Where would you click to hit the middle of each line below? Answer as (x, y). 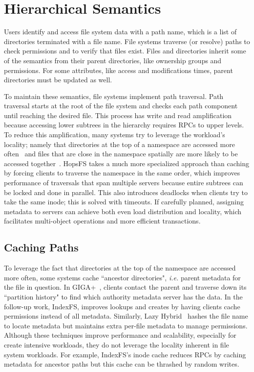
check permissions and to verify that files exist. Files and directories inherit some (125, 51)
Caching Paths (41, 247)
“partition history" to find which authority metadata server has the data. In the (123, 296)
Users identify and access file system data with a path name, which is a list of (120, 32)
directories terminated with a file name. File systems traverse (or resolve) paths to (127, 41)
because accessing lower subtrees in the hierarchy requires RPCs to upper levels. (124, 125)
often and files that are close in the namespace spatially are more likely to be (121, 154)
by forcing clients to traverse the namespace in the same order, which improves (122, 173)
